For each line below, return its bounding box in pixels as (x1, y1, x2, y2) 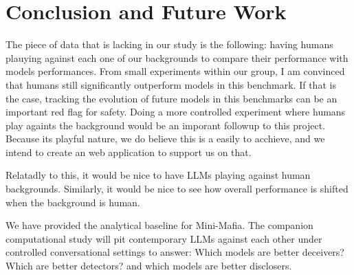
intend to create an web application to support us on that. (5, 144, 252, 159)
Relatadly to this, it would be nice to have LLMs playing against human (5, 168, 311, 182)
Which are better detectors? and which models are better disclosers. (5, 258, 292, 273)
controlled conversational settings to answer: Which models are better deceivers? (5, 245, 344, 259)
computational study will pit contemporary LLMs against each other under (5, 231, 322, 245)
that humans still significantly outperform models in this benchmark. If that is (5, 77, 336, 91)
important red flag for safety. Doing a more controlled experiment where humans (5, 104, 346, 119)
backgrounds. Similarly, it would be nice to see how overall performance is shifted (5, 181, 349, 196)
